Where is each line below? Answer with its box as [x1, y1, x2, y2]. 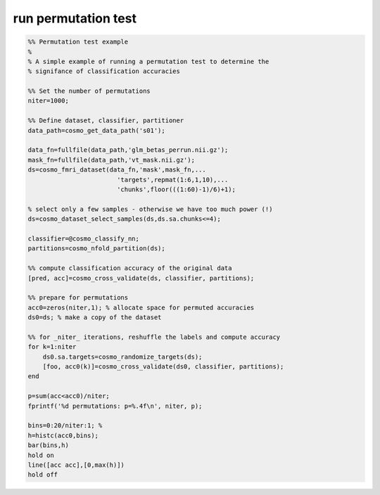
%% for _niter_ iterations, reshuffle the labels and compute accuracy [27, 333, 281, 341]
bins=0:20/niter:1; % [27, 422, 103, 430]
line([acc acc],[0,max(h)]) [27, 461, 125, 469]
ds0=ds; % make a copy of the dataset [27, 314, 162, 321]
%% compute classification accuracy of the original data [27, 264, 232, 272]
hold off [27, 471, 58, 479]
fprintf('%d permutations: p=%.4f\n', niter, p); [27, 401, 203, 410]
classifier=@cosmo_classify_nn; [27, 234, 140, 243]
